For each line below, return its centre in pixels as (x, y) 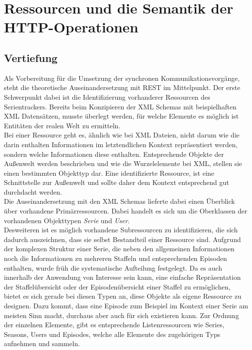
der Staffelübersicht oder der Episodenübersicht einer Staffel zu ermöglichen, (117, 286)
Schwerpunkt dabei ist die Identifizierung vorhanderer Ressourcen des (107, 97)
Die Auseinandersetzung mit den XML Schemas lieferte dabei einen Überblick (119, 201)
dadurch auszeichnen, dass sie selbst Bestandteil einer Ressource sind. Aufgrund (122, 239)
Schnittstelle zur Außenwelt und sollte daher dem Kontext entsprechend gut (117, 182)
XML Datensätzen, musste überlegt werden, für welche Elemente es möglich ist (121, 116)
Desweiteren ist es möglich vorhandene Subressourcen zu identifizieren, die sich (121, 230)
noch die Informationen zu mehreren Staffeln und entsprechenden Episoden (116, 258)
